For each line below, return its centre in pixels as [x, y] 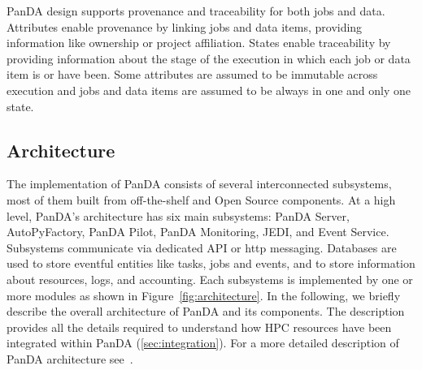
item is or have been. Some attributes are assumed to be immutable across [192, 74]
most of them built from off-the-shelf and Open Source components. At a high [201, 199]
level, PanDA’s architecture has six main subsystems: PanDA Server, [178, 215]
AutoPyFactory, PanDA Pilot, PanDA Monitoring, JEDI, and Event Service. [198, 232]
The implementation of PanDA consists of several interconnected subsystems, [199, 184]
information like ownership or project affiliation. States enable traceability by [199, 43]
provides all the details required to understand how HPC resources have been [199, 327]
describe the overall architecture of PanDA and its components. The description [206, 311]
